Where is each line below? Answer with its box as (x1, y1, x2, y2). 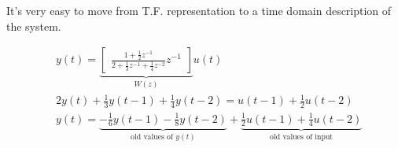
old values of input (270, 133, 334, 142)
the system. (6, 17, 61, 34)
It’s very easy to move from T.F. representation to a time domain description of (6, 2, 392, 18)
